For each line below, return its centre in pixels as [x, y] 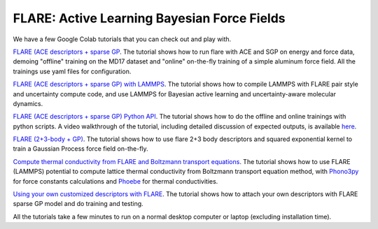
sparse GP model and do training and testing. [78, 204]
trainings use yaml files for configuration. [72, 71]
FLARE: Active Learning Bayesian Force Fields [149, 18]
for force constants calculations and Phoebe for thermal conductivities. [115, 181]
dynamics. [28, 103]
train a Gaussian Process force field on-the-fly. [80, 149]
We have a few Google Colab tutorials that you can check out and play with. [122, 39]
